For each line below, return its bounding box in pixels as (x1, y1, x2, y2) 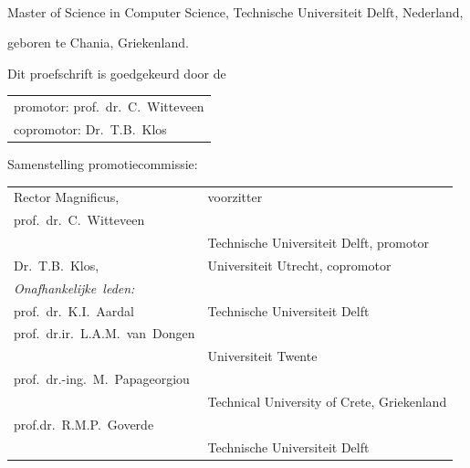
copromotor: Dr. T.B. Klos (14, 119, 167, 138)
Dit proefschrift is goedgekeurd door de (7, 63, 226, 82)
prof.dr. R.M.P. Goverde (14, 414, 154, 433)
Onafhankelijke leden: (14, 278, 135, 297)
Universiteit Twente (207, 346, 318, 366)
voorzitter (207, 187, 263, 207)
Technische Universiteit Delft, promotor (207, 233, 429, 252)
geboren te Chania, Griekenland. (7, 33, 189, 52)
